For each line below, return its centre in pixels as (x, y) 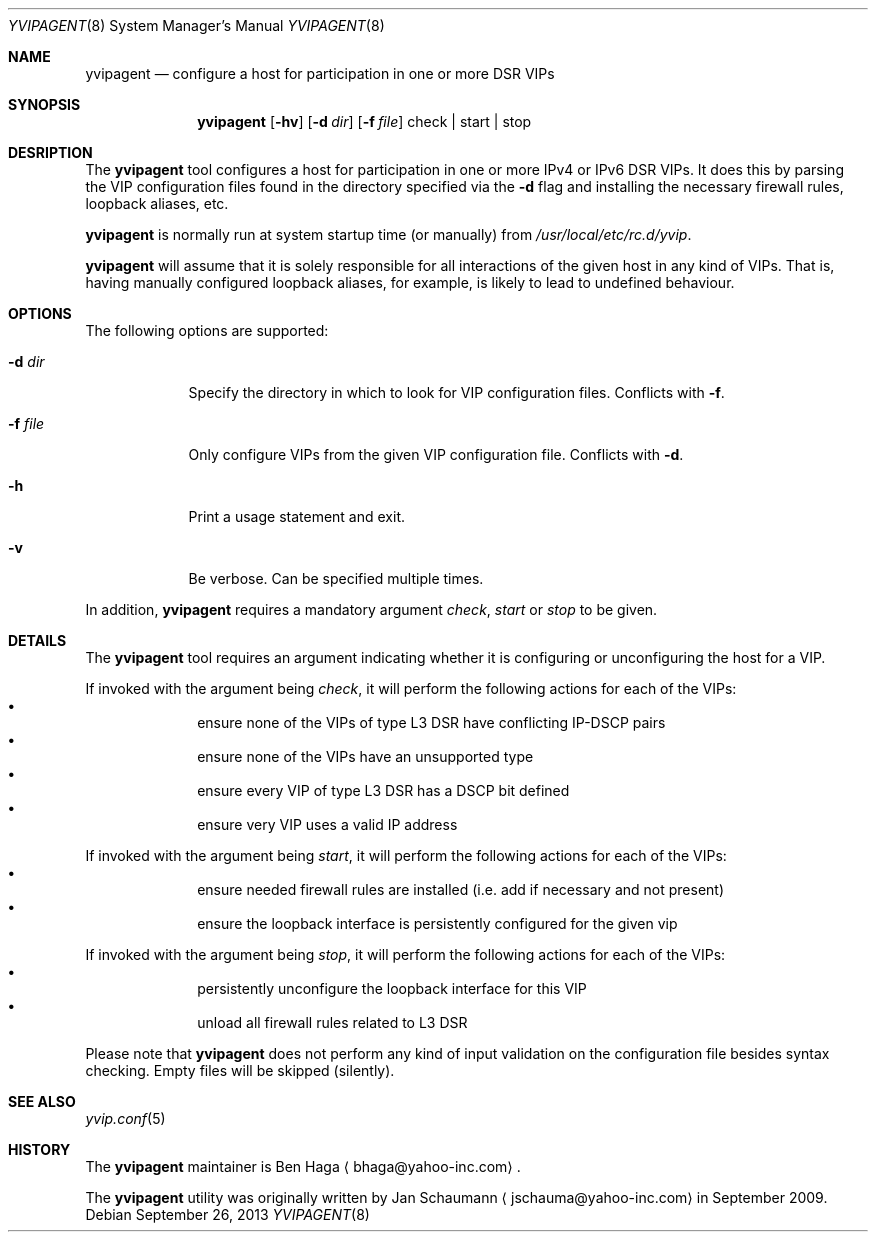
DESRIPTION (50, 152)
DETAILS (37, 640)
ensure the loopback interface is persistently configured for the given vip (437, 923)
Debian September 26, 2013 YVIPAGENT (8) (227, 1214)
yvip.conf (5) (125, 1118)
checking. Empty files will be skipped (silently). (240, 1070)
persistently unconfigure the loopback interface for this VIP (392, 988)
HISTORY (39, 1149)
